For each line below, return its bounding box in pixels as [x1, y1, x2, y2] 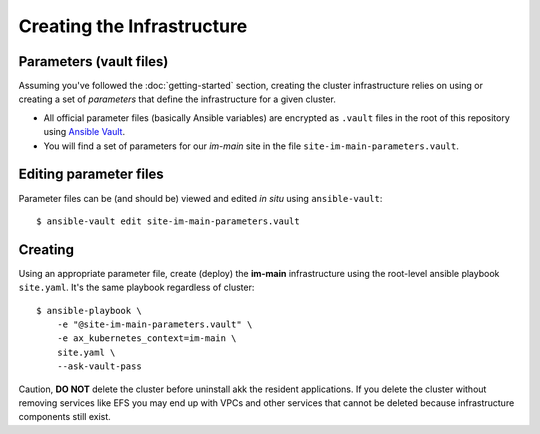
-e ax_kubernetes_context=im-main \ [56, 333, 237, 344]
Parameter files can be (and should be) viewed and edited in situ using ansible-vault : [18, 192, 383, 204]
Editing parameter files [18, 166, 164, 183]
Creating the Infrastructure [18, 15, 248, 37]
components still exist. [18, 411, 112, 423]
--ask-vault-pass [56, 361, 142, 372]
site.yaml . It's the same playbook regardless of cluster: [18, 281, 255, 294]
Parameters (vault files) [18, 53, 169, 70]
